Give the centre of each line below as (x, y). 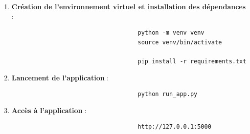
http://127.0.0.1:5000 (174, 127)
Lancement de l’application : (60, 77)
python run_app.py (168, 94)
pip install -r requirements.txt (192, 61)
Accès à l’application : (49, 110)
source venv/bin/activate (180, 42)
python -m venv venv (171, 33)
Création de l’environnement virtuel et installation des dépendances (129, 6)
